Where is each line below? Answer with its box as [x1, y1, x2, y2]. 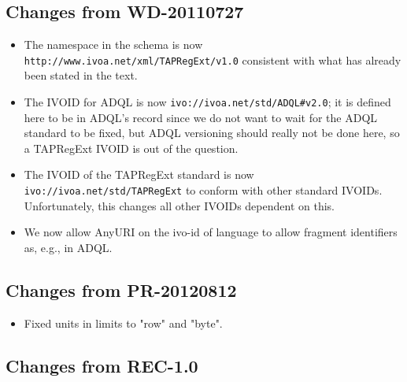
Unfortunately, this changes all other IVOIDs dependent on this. [24, 197, 335, 213]
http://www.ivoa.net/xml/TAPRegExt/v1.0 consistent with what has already [24, 51, 401, 68]
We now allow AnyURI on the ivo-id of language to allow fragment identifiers [24, 224, 398, 240]
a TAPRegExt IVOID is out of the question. [24, 139, 239, 156]
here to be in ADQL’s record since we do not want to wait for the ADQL [24, 109, 378, 125]
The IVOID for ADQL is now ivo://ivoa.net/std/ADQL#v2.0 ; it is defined [24, 94, 391, 110]
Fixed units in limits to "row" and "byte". [24, 314, 223, 331]
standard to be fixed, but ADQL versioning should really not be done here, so [24, 124, 400, 141]
